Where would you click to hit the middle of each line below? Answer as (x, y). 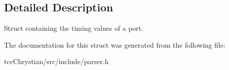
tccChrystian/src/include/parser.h (56, 61)
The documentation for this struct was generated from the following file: (115, 44)
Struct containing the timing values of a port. (74, 28)
